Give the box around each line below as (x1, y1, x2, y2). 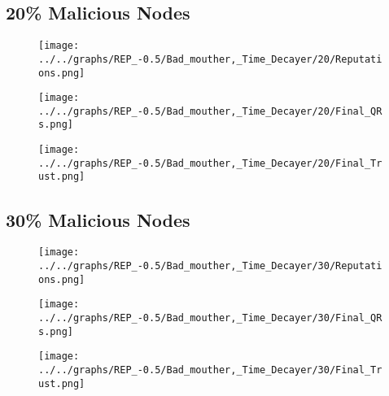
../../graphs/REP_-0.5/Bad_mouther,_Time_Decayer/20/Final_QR (38, 105, 382, 117)
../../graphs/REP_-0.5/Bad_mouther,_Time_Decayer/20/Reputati (38, 53, 382, 65)
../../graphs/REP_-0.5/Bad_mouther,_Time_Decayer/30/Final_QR (38, 311, 382, 324)
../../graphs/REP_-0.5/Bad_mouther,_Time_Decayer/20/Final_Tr (38, 157, 382, 169)
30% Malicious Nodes (6, 207, 190, 232)
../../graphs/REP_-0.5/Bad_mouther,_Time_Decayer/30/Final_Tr (38, 363, 382, 376)
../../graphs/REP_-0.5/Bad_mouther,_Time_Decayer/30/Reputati (38, 259, 382, 272)
